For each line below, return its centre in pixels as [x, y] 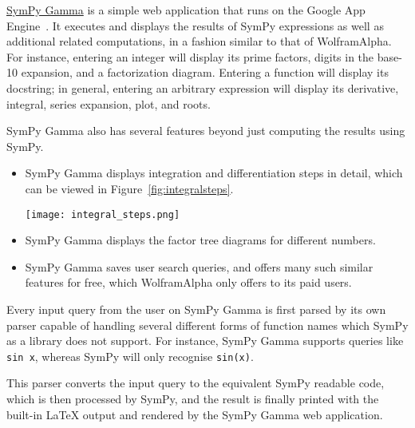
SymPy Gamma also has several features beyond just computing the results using [206, 131]
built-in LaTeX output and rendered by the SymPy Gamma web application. [195, 414]
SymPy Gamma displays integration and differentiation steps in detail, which [214, 173]
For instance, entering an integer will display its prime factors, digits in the [190, 56]
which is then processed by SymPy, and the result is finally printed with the [193, 398]
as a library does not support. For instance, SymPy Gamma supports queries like [205, 341]
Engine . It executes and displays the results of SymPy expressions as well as [195, 25]
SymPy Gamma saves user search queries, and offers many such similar [199, 266]
